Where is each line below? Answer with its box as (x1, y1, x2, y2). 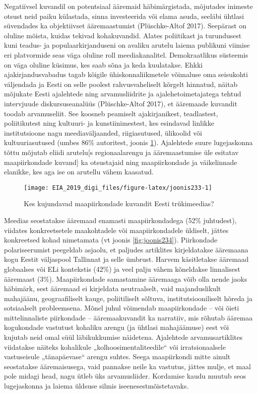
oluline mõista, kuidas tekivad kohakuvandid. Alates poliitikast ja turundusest (4, 30, 242, 40)
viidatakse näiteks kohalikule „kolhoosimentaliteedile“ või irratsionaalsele (4, 341, 226, 352)
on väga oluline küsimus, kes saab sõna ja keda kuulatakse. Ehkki (4, 59, 203, 70)
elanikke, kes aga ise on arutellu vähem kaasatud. (4, 166, 154, 177)
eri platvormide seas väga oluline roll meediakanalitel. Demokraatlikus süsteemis (4, 49, 248, 60)
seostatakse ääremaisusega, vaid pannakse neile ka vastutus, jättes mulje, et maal (4, 361, 251, 371)
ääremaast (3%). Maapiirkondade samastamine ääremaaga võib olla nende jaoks (4, 273, 248, 284)
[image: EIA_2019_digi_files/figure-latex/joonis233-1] (24, 184, 212, 191)
